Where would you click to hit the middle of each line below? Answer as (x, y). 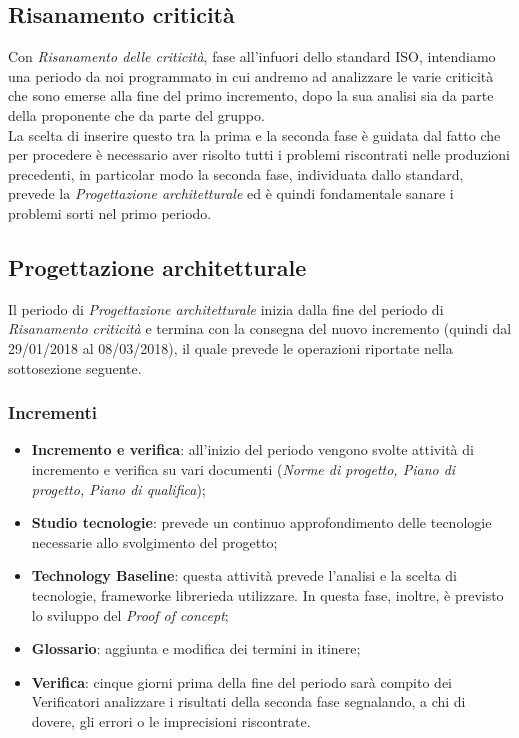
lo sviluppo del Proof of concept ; (130, 614)
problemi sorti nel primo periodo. (110, 212)
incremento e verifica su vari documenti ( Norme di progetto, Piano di (243, 468)
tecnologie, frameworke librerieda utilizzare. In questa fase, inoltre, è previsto (267, 594)
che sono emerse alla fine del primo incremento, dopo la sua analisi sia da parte (251, 95)
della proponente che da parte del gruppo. (136, 114)
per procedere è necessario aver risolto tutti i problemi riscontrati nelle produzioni (259, 154)
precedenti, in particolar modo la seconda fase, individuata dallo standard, (236, 173)
